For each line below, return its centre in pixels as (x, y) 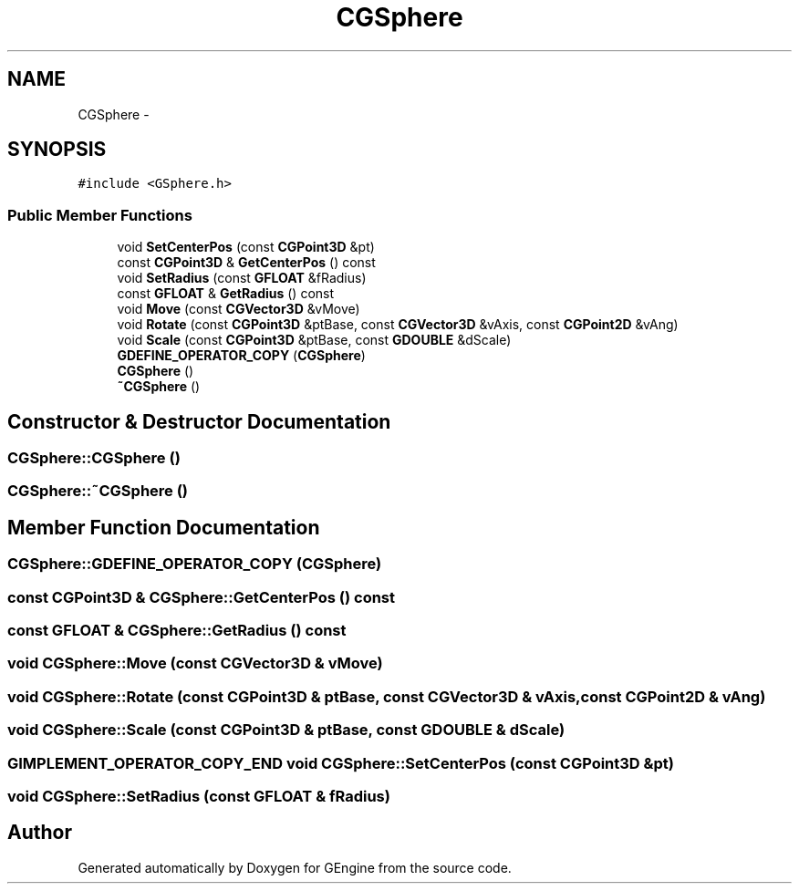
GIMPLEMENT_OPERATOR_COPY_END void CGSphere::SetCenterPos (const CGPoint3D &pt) (341, 763)
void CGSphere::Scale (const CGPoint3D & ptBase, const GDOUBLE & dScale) (286, 730)
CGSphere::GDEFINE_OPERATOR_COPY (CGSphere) (195, 564)
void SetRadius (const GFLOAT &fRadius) (242, 278)
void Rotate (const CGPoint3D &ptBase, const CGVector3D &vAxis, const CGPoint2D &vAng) (398, 325)
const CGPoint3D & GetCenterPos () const (246, 263)
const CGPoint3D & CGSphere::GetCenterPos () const (202, 597)
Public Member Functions (100, 215)
